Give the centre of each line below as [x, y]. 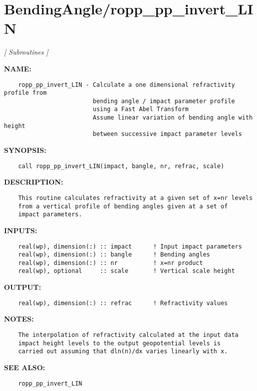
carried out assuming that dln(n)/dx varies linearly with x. [123, 352]
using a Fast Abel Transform [141, 109]
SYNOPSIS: [25, 150]
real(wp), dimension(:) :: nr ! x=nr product [110, 263]
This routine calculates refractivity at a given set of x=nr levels [135, 198]
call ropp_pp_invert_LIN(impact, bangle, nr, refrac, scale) [121, 166]
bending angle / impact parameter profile [164, 101]
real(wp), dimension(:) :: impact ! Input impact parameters [130, 246]
